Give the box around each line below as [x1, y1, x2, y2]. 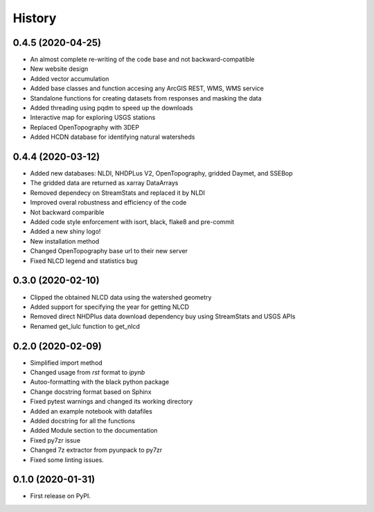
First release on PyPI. [30, 492, 91, 500]
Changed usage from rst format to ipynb [30, 368, 145, 376]
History [12, 10, 57, 26]
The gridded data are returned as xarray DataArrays [30, 179, 179, 187]
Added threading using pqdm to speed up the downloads [30, 104, 193, 112]
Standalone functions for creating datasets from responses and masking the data [30, 94, 262, 102]
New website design [30, 65, 89, 73]
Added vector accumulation [30, 74, 109, 83]
